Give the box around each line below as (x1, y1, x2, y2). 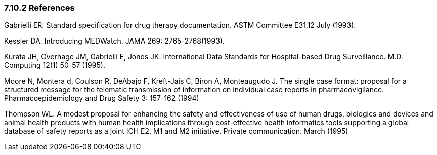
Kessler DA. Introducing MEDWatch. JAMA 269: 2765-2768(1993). (4, 36, 225, 46)
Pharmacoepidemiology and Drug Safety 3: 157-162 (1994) (4, 94, 199, 103)
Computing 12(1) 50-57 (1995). (4, 61, 105, 70)
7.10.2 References (4, 3, 75, 13)
